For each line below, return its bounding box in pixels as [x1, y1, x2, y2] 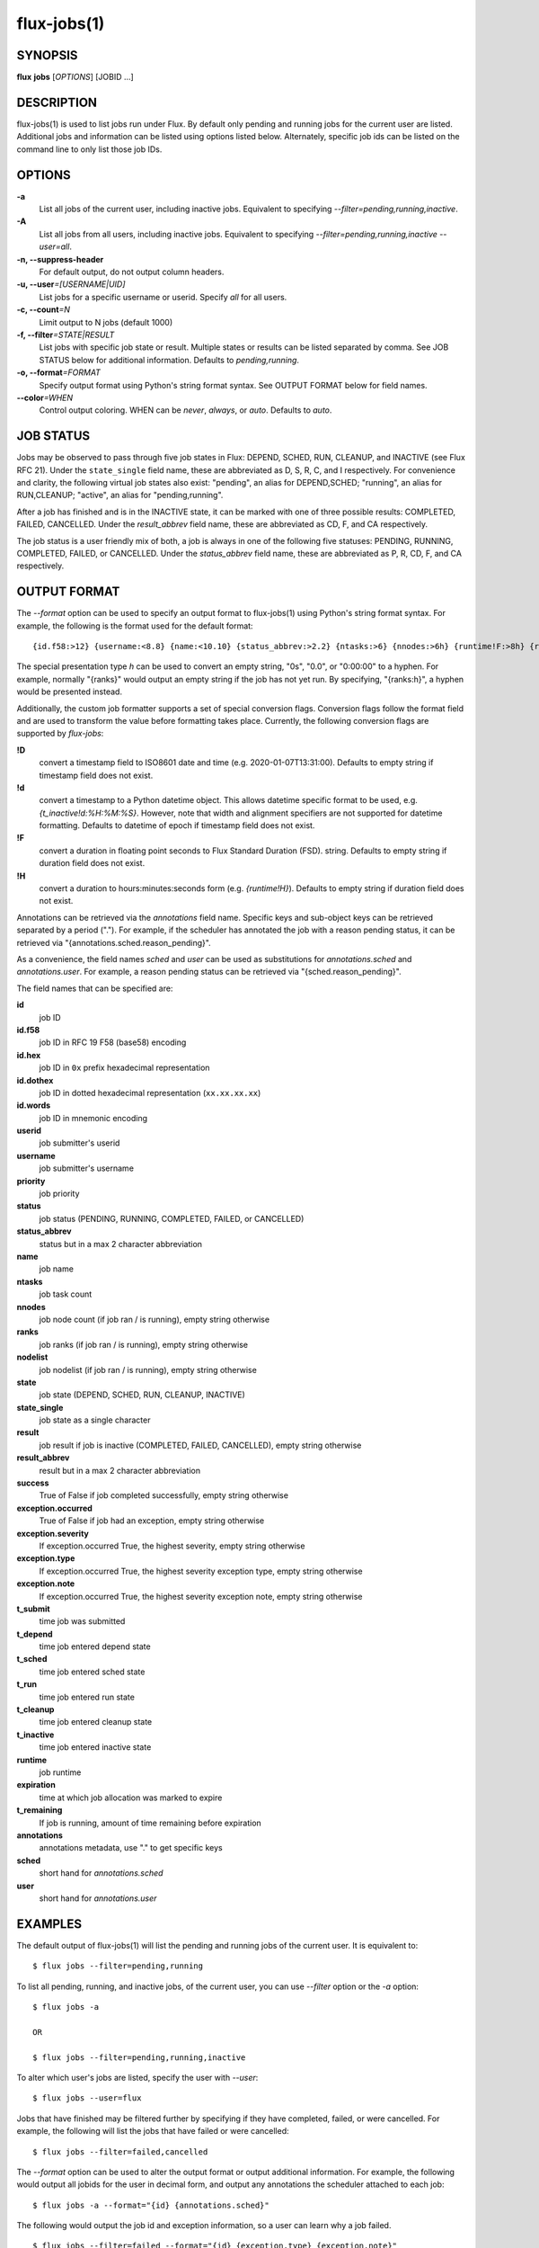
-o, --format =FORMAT [16, 367, 101, 378]
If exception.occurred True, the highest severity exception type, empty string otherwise [39, 1566, 363, 1576]
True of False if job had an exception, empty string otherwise [39, 1515, 265, 1526]
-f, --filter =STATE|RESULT [16, 329, 115, 340]
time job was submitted [39, 1616, 126, 1627]
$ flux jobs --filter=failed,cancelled [32, 2146, 208, 2157]
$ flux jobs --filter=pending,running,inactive [32, 2052, 246, 2063]
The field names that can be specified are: [16, 983, 173, 994]
